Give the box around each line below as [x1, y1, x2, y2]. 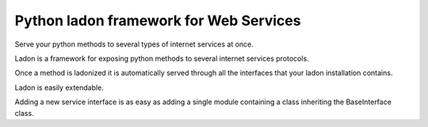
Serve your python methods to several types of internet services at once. [14, 39, 254, 49]
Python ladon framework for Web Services [14, 12, 301, 29]
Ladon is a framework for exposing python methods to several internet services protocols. [14, 54, 309, 63]
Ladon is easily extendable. [14, 83, 105, 92]
